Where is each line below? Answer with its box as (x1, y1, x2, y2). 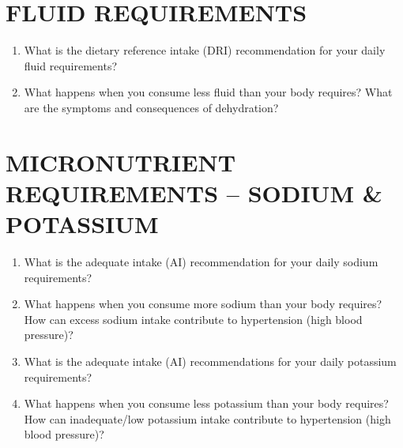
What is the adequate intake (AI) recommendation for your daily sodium (24, 254, 379, 269)
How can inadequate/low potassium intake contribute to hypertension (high (24, 410, 391, 427)
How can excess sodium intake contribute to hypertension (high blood (24, 311, 363, 327)
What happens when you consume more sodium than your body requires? (24, 296, 382, 312)
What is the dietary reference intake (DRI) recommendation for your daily (24, 42, 386, 58)
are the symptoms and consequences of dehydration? (24, 99, 279, 115)
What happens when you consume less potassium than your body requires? (24, 395, 389, 412)
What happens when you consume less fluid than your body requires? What (24, 84, 393, 100)
